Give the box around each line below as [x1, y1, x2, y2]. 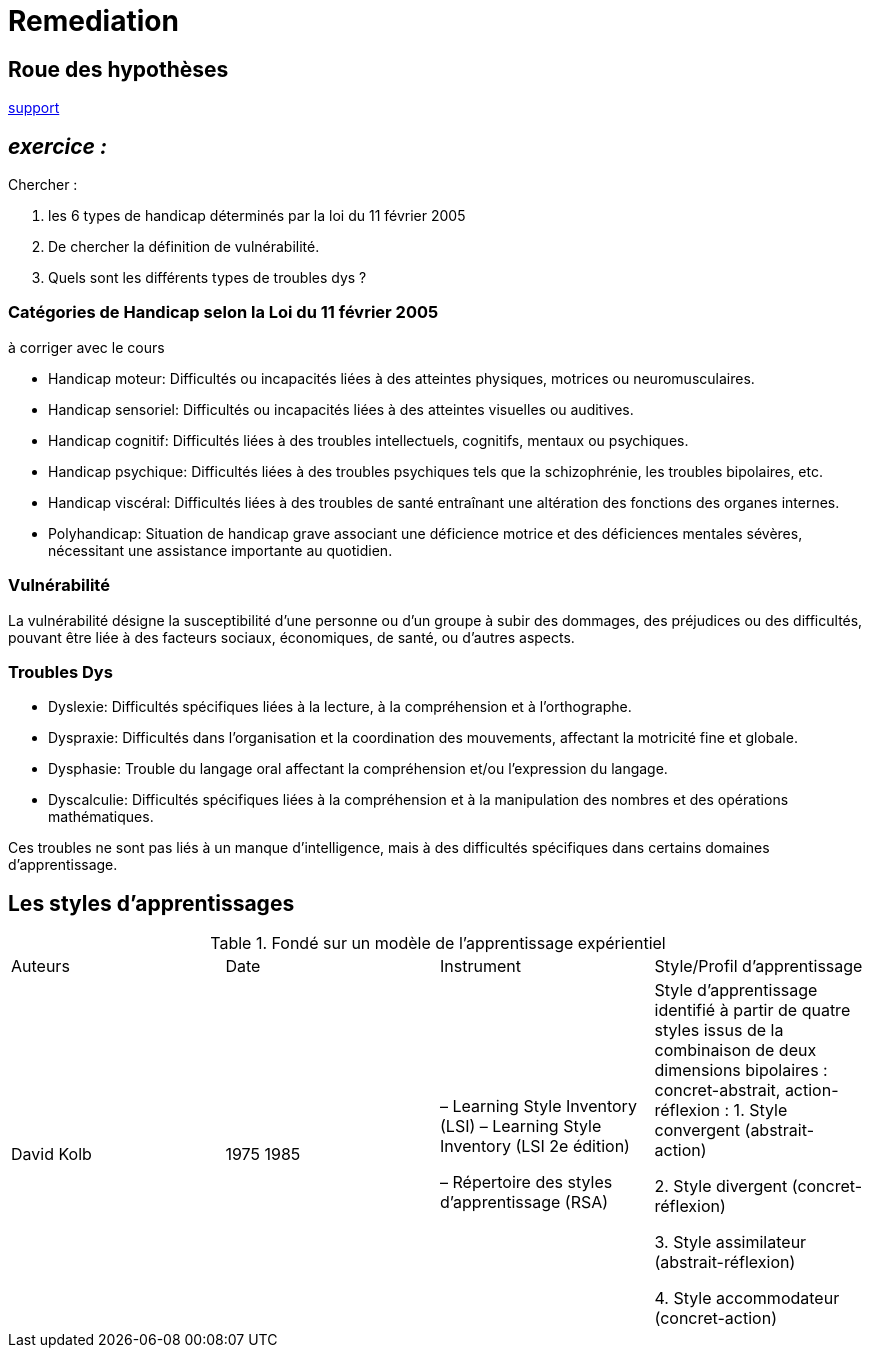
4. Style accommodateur [654, 1288, 840, 1309]
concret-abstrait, [654, 1080, 781, 1101]
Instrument [440, 956, 521, 977]
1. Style [733, 1100, 788, 1121]
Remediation [8, 4, 179, 38]
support [8, 99, 60, 117]
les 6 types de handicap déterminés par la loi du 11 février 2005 [48, 207, 466, 225]
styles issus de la [654, 1020, 784, 1041]
